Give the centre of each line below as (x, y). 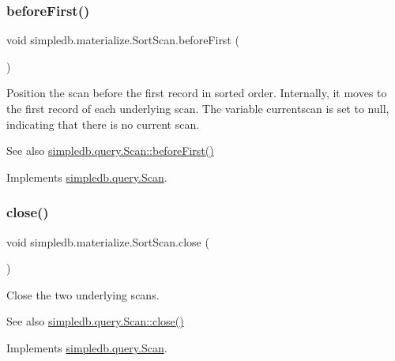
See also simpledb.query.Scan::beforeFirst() (110, 150)
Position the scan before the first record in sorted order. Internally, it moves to (197, 93)
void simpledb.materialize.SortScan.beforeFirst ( (123, 40)
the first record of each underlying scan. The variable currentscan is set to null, (198, 108)
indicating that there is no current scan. (103, 124)
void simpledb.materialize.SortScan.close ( (108, 241)
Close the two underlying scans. (83, 294)
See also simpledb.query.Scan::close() (95, 321)
